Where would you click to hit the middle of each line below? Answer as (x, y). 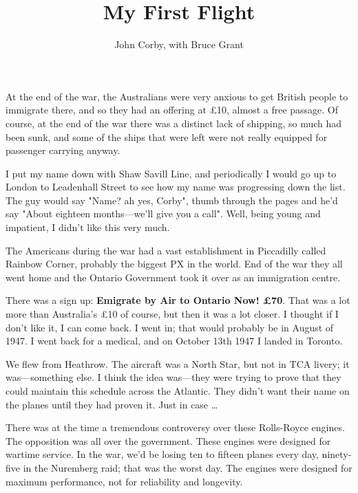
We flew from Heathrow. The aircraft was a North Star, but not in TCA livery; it (178, 363)
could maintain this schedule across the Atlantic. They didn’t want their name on (178, 391)
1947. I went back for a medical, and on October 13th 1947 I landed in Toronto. (174, 341)
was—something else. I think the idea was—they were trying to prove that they (173, 377)
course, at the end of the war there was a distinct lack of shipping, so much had (174, 123)
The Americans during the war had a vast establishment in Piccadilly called (166, 250)
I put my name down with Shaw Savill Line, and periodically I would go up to (171, 173)
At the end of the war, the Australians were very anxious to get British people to (177, 96)
